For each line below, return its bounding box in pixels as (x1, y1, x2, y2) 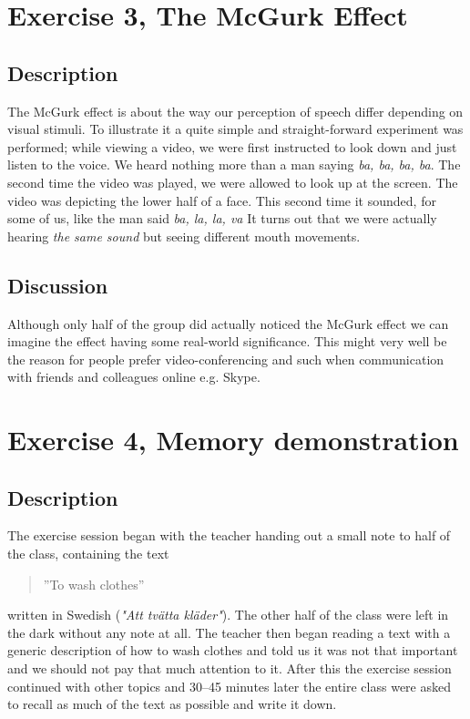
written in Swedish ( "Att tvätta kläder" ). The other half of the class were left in (7, 605, 449, 624)
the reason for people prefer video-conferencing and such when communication (7, 349, 444, 368)
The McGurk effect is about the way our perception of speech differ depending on (7, 101, 464, 120)
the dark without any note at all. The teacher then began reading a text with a (7, 622, 451, 642)
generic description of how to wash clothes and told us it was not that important (7, 641, 458, 660)
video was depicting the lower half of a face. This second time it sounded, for (7, 190, 436, 210)
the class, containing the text (7, 544, 169, 563)
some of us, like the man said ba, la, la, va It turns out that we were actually (7, 209, 437, 228)
